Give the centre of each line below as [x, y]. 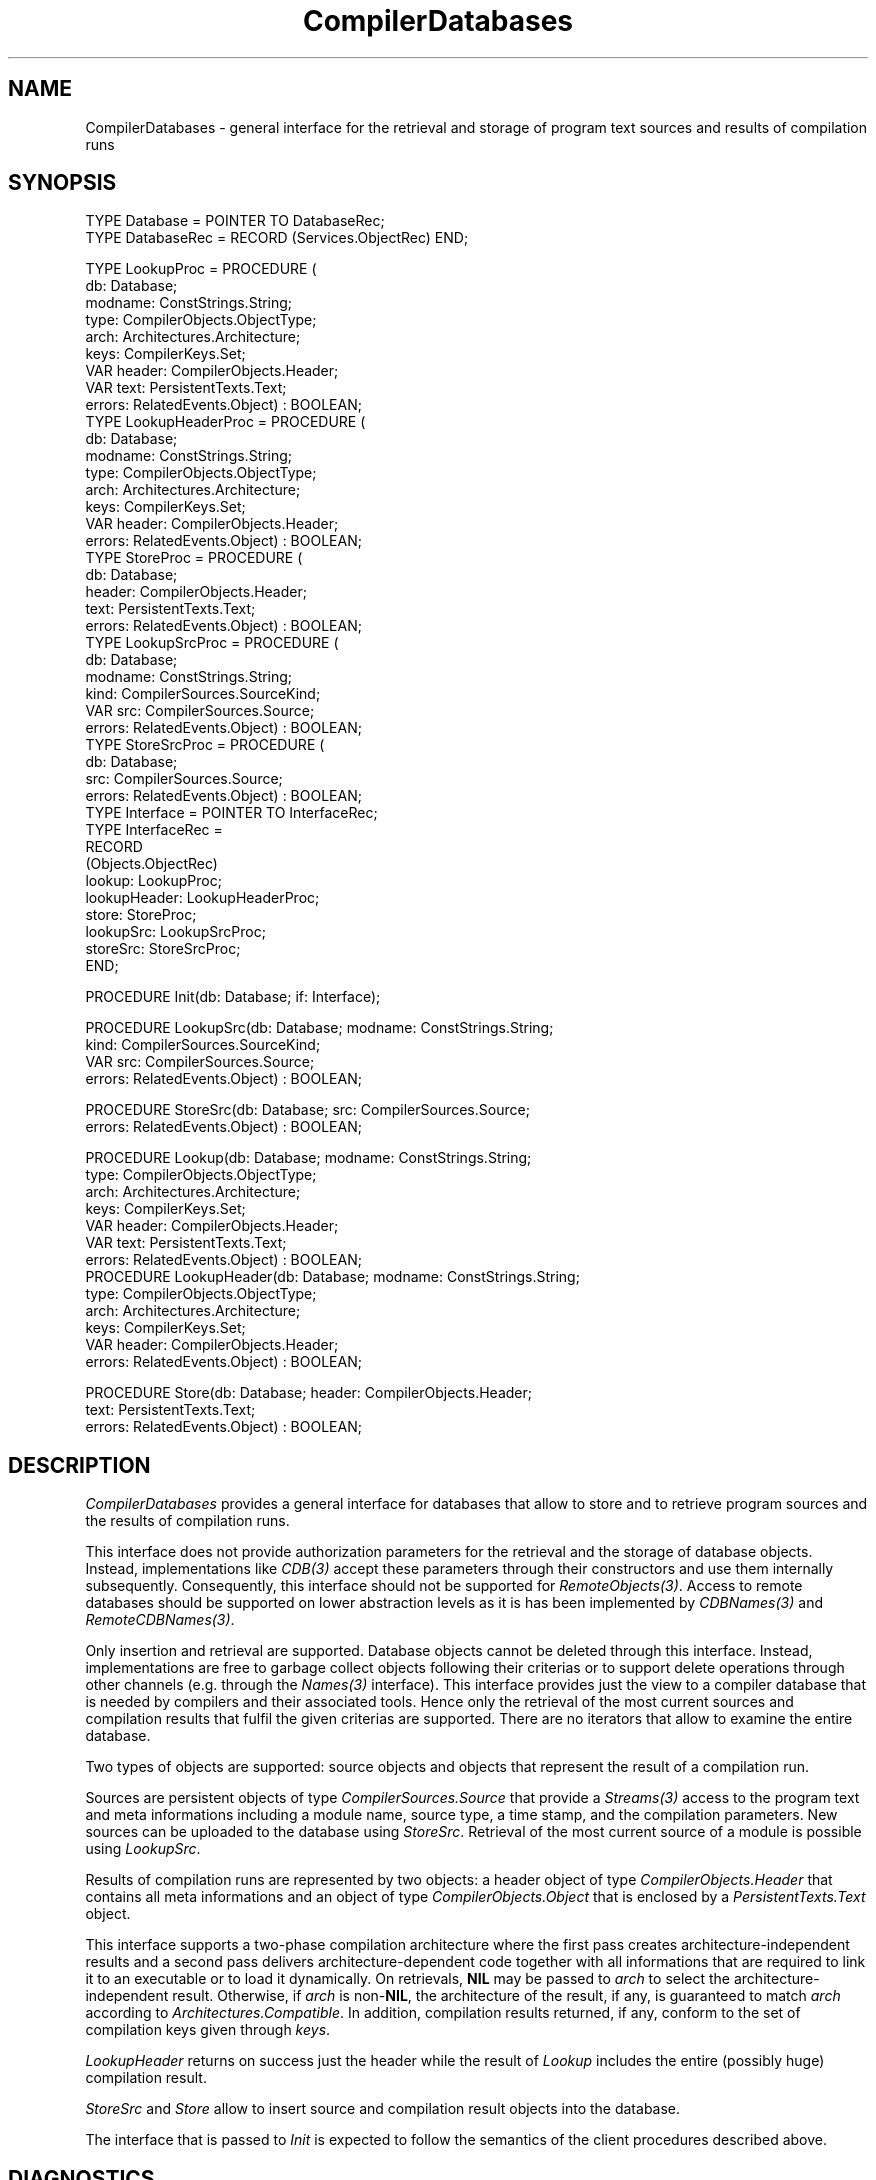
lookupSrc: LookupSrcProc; [175, 932]
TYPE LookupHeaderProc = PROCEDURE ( [225, 422]
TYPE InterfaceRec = [154, 830]
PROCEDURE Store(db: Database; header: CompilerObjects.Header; [308, 1393]
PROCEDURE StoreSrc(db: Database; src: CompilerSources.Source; [307, 1110]
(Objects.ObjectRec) [151, 864]
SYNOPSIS [62, 183]
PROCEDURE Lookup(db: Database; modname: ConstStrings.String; [308, 1158]
